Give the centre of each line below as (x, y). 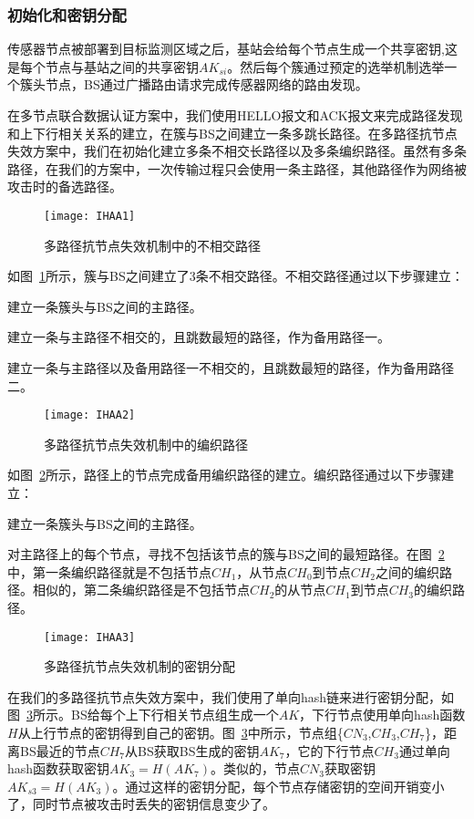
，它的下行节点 (330, 750)
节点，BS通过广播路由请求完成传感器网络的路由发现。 (206, 84)
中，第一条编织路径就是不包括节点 (109, 571)
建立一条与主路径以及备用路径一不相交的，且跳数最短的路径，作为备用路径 (231, 368)
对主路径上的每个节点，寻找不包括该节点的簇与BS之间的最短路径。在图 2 (226, 554)
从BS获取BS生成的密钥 (192, 750)
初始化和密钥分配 (67, 14)
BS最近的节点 (60, 750)
